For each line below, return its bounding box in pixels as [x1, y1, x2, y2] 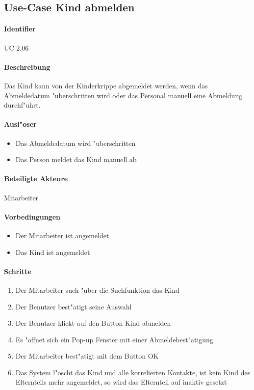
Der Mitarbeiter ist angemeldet [15, 230, 109, 240]
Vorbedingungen [4, 211, 60, 222]
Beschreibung [4, 61, 51, 72]
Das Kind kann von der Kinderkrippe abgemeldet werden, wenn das [4, 80, 208, 90]
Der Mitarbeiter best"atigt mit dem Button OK [15, 351, 159, 361]
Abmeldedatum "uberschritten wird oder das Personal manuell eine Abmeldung [4, 90, 243, 100]
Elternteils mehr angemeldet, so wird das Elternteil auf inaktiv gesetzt [15, 377, 227, 387]
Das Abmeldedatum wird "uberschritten [15, 138, 136, 148]
